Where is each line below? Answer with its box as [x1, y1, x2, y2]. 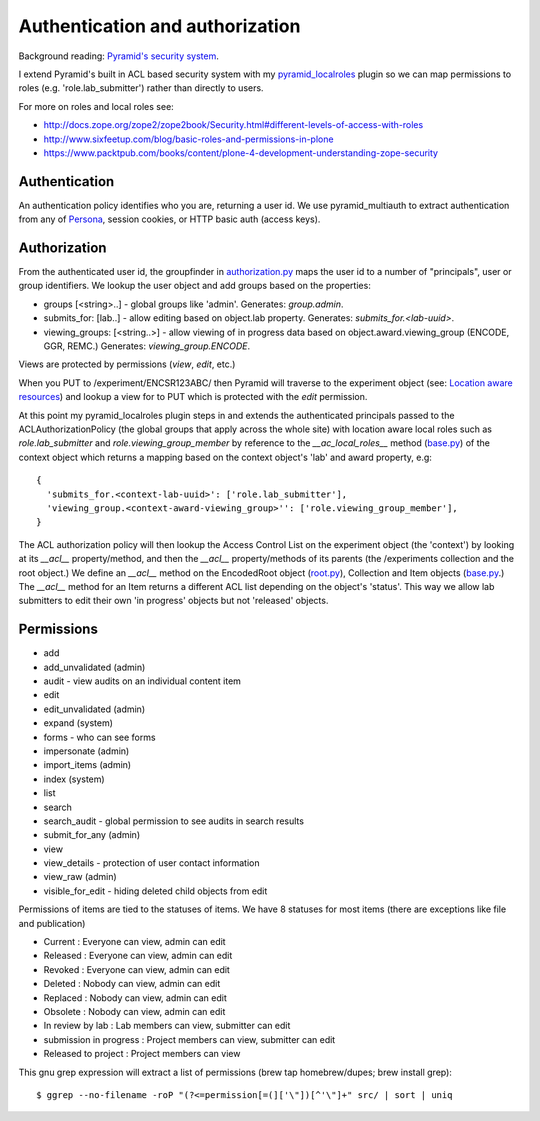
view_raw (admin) [43, 871, 117, 883]
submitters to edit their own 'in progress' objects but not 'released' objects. [18, 595, 329, 607]
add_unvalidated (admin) [43, 661, 146, 673]
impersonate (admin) [43, 745, 130, 757]
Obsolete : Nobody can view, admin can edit [43, 1005, 226, 1017]
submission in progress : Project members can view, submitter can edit [43, 1033, 336, 1045]
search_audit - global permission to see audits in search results [43, 815, 305, 827]
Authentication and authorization [18, 15, 301, 37]
